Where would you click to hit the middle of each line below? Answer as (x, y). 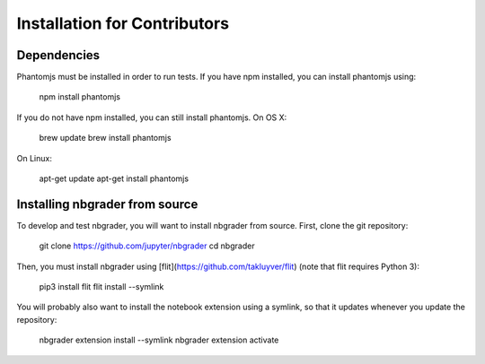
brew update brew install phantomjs (105, 138)
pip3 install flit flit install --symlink (101, 287)
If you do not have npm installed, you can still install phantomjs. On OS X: (152, 117)
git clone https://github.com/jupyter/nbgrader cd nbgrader (147, 246)
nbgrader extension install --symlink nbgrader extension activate (159, 340)
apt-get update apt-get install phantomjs (114, 178)
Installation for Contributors (123, 23)
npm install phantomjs (80, 97)
